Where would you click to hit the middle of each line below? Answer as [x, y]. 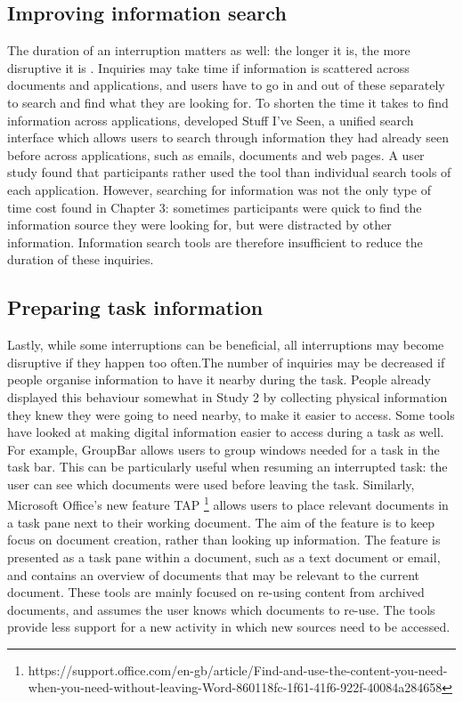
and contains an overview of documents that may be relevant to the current [214, 574]
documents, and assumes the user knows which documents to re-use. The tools [221, 609]
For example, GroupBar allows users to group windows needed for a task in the [223, 449]
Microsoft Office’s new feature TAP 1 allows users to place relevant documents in [228, 504]
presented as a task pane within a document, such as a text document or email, [224, 557]
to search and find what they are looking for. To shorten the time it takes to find [228, 102]
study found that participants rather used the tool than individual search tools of [229, 172]
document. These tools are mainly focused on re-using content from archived [216, 592]
